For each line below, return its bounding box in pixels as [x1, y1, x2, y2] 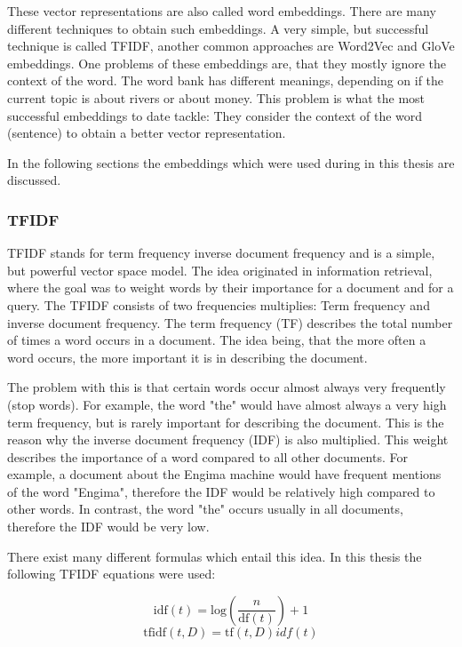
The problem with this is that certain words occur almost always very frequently [7, 378, 446, 396]
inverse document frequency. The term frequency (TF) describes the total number [7, 313, 453, 331]
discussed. [7, 171, 61, 189]
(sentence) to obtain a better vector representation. [7, 124, 286, 142]
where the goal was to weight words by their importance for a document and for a [7, 278, 454, 297]
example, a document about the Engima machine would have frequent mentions [7, 465, 442, 483]
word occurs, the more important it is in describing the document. [7, 347, 368, 366]
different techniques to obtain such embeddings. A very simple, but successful [7, 19, 429, 37]
